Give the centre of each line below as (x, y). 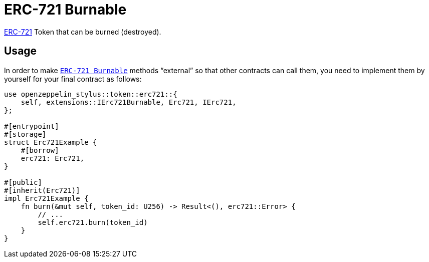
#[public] (23, 182)
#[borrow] (40, 150)
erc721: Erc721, (53, 158)
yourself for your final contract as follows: (73, 79)
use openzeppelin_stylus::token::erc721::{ (91, 94)
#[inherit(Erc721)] (42, 190)
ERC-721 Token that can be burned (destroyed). (83, 32)
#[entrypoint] (32, 126)
